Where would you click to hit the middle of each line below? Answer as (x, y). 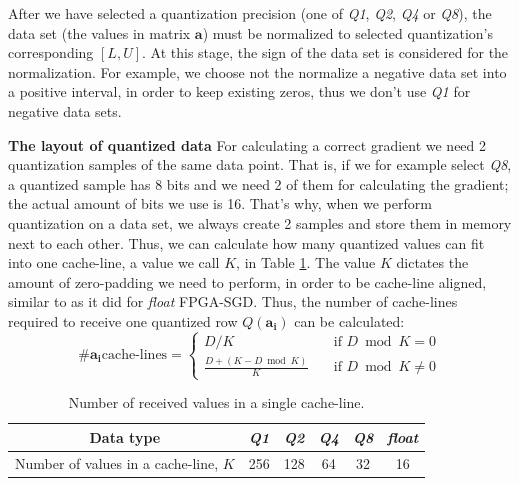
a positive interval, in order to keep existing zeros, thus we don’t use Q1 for (239, 91)
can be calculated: (349, 320)
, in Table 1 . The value (306, 262)
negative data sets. (65, 110)
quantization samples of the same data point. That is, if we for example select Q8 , (260, 164)
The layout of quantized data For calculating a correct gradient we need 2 (247, 144)
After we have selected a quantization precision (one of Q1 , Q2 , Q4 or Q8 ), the (250, 13)
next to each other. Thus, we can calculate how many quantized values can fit (246, 242)
